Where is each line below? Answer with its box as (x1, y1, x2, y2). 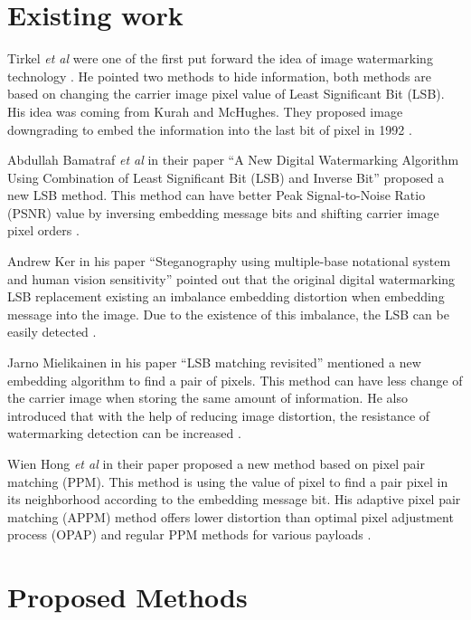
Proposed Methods (7, 578, 248, 615)
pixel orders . (7, 221, 80, 240)
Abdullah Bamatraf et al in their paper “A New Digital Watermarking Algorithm (7, 150, 459, 169)
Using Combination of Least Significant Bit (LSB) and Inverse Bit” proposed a (7, 167, 445, 186)
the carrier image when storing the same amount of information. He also (7, 388, 408, 407)
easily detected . (7, 322, 97, 341)
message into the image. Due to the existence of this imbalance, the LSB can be (7, 304, 449, 323)
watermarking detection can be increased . (7, 424, 241, 443)
